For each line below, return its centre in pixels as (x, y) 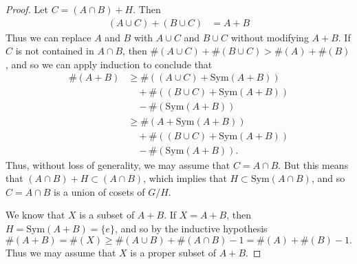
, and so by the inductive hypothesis (191, 228)
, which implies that (185, 178)
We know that (35, 215)
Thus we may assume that (61, 252)
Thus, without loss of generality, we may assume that (118, 164)
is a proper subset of (173, 252)
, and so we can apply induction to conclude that (109, 64)
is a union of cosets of (99, 191)
